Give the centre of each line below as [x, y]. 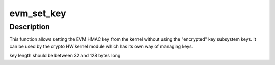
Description [30, 27]
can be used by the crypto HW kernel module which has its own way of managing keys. [101, 46]
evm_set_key [38, 13]
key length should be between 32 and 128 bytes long [65, 56]
